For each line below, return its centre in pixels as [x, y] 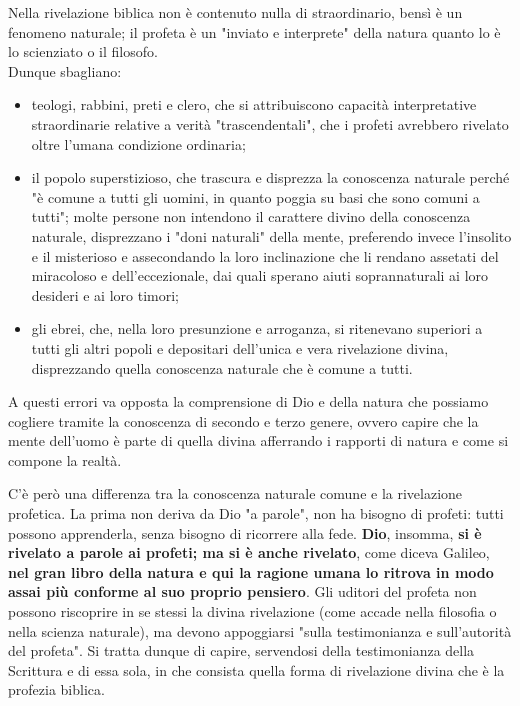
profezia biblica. [56, 689]
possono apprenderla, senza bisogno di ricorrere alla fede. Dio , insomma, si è [245, 532]
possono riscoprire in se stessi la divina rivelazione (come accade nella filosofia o [252, 611]
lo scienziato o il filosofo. [83, 51]
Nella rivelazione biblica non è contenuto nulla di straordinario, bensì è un [235, 12]
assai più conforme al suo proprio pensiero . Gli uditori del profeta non [242, 591]
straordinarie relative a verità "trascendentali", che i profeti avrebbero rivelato [270, 123]
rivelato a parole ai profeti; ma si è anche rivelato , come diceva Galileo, [249, 552]
